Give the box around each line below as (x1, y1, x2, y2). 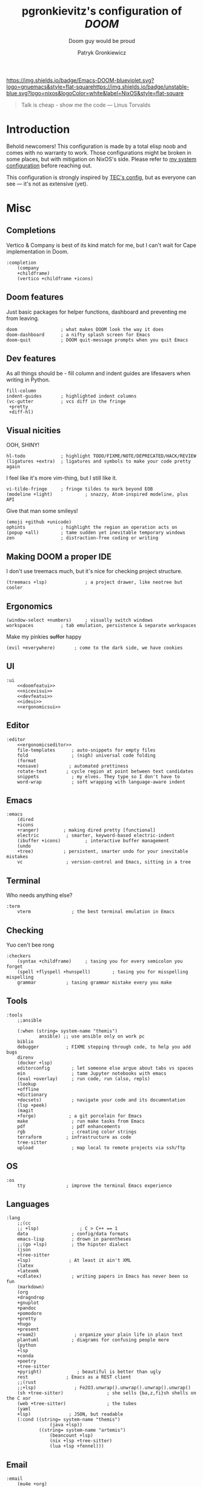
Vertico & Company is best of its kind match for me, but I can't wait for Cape (6, 241, 197, 249)
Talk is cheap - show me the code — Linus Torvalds (21, 101, 151, 109)
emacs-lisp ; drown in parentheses (17, 1236, 131, 1243)
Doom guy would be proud (68, 37, 135, 44)
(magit (17, 1107, 34, 1113)
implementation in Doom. (6, 247, 69, 255)
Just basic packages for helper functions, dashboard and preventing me (6, 308, 187, 315)
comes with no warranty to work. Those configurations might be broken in (6, 149, 192, 156)
